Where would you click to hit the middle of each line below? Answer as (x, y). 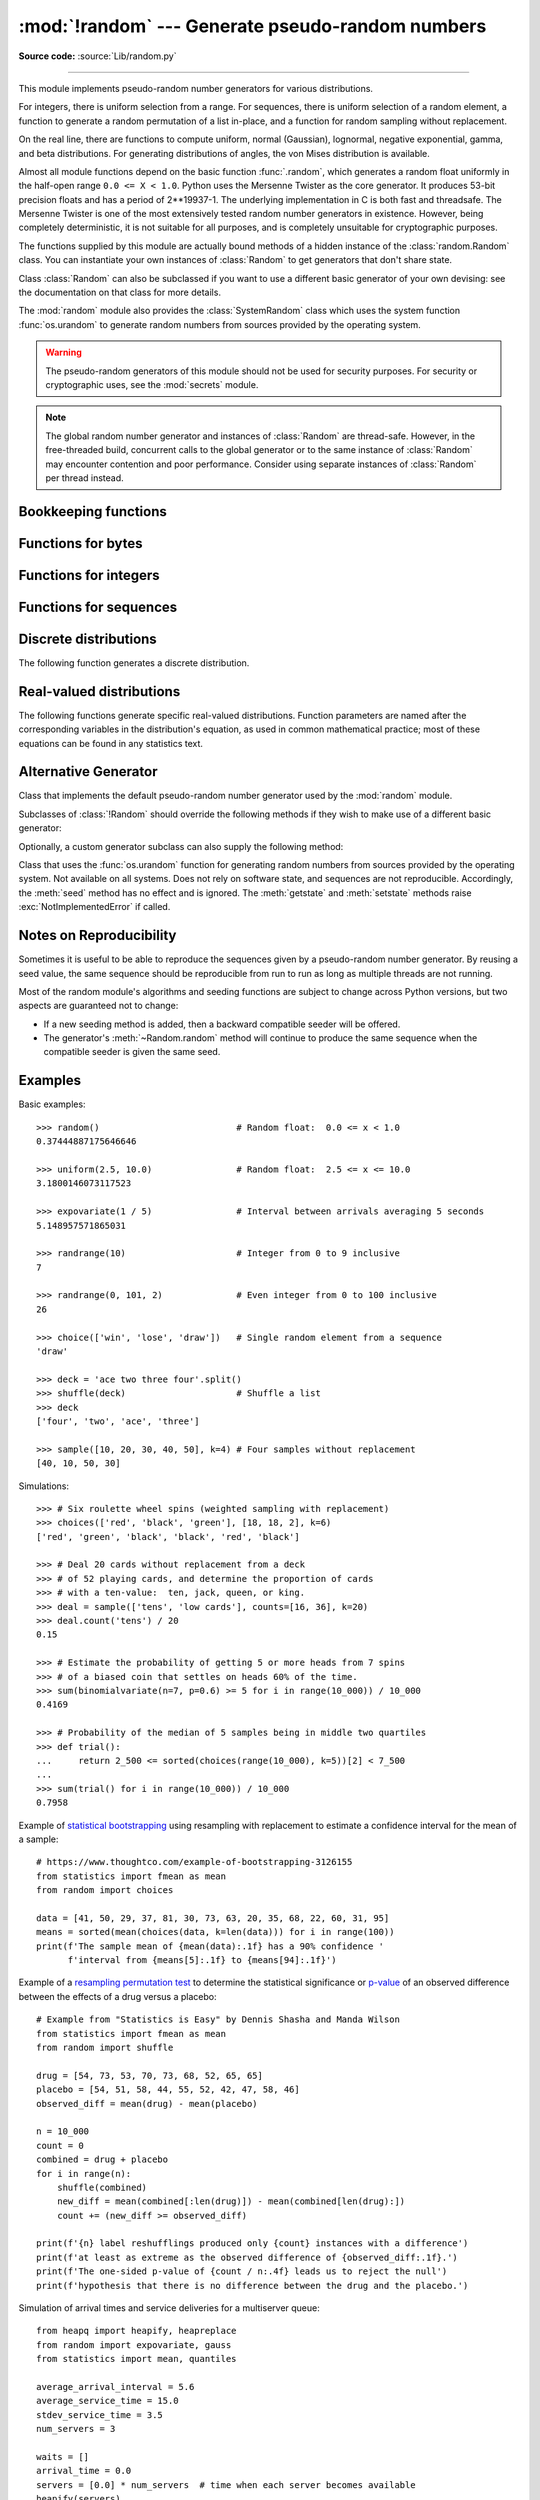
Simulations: (44, 1486)
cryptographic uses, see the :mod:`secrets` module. (152, 384)
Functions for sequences (98, 606)
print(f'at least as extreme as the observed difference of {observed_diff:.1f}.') (247, 2257)
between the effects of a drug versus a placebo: (117, 1996)
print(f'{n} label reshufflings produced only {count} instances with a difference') (252, 2243)
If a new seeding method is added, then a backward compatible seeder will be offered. (222, 1024)
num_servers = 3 (76, 2429)
